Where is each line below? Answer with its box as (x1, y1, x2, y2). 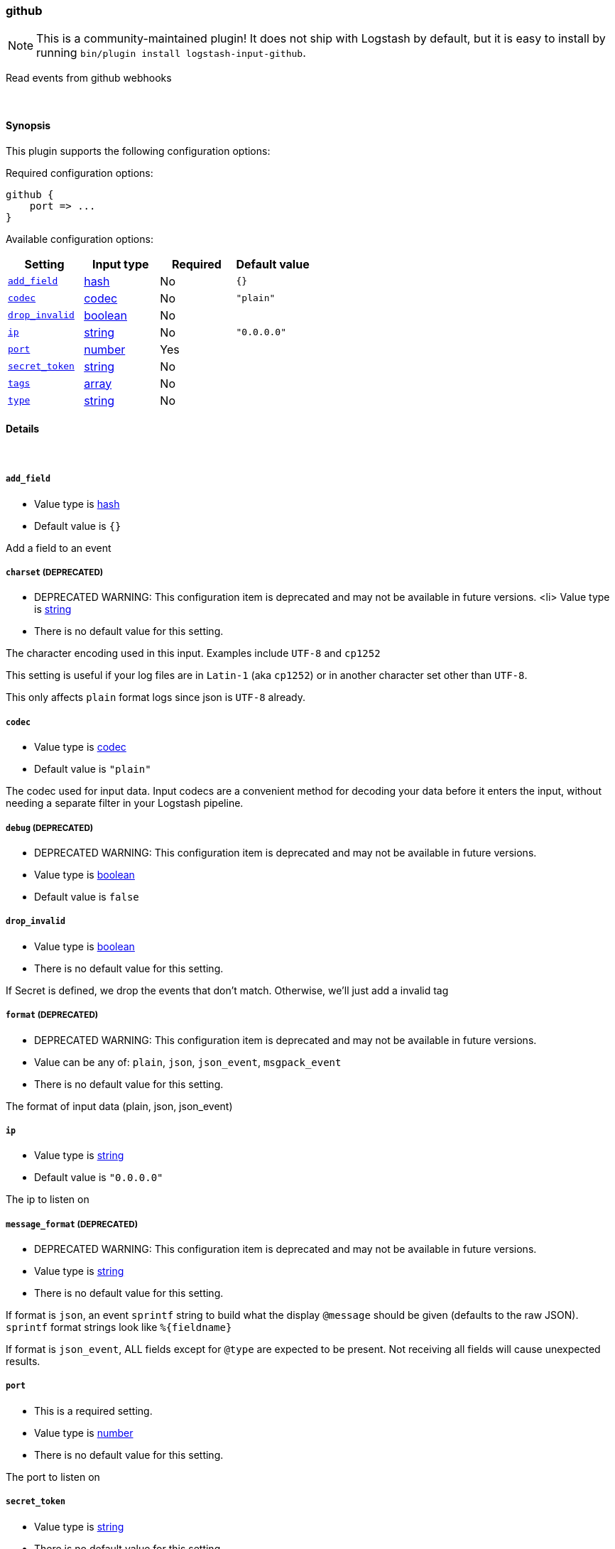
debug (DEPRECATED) (6, 822, 94, 833)
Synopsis (6, 119, 51, 131)
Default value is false (34, 890, 139, 903)
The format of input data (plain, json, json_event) (6, 1099, 233, 1112)
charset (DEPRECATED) (6, 567, 104, 577)
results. (6, 1355, 40, 1368)
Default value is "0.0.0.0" (34, 1171, 163, 1184)
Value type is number (34, 1426, 134, 1439)
